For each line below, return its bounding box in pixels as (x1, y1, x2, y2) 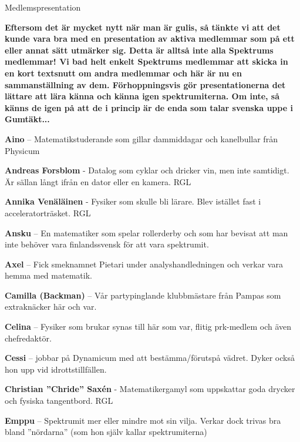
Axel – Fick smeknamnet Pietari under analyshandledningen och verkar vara (5, 257, 283, 270)
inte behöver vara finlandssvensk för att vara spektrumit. (5, 238, 209, 250)
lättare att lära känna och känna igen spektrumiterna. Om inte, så (5, 90, 280, 102)
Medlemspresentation (5, 1, 81, 13)
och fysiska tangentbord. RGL (5, 394, 113, 407)
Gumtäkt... (5, 113, 50, 125)
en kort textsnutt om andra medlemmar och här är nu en (5, 66, 242, 79)
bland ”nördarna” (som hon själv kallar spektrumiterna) (5, 426, 207, 438)
